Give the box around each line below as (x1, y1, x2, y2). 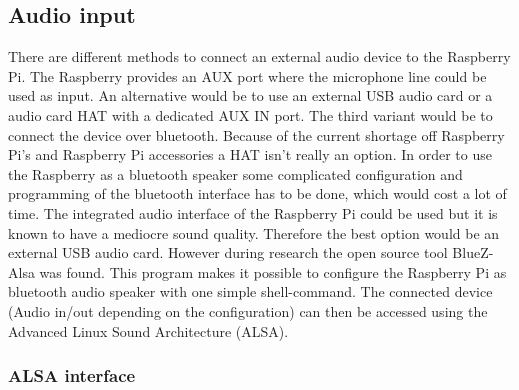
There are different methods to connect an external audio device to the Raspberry (8, 46, 511, 67)
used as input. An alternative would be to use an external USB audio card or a (8, 85, 493, 106)
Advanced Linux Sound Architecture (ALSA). (8, 320, 289, 341)
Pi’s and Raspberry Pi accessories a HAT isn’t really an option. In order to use (8, 144, 492, 165)
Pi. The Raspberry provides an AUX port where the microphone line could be (8, 65, 487, 86)
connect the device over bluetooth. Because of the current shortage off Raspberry (8, 124, 505, 145)
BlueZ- (452, 242, 494, 263)
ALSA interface (8, 363, 136, 388)
